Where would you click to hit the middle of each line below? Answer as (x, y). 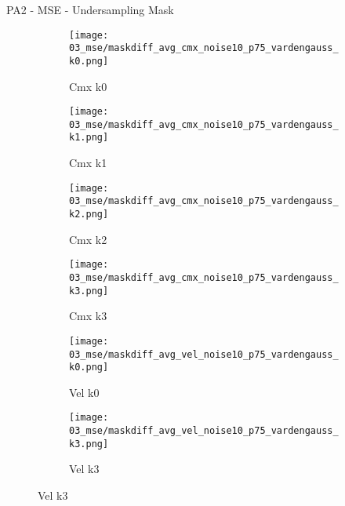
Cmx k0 (88, 86)
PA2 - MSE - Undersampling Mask (90, 9)
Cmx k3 (88, 316)
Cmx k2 (88, 239)
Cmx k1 (88, 163)
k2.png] (89, 215)
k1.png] (89, 138)
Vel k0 (84, 392)
